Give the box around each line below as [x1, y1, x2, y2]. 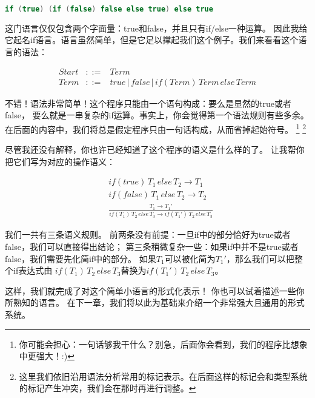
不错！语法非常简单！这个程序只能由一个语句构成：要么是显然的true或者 [5, 96, 291, 109]
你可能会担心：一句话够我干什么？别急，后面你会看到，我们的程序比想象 [19, 337, 308, 350]
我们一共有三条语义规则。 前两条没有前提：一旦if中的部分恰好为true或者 [5, 228, 291, 241]
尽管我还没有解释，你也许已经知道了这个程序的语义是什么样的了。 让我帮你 [5, 143, 305, 156]
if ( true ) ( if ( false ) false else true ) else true [5, 5, 213, 13]
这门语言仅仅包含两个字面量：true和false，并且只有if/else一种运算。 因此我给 [5, 21, 308, 34]
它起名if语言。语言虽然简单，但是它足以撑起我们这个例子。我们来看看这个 [5, 33, 299, 46]
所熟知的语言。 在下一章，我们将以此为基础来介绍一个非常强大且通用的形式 [5, 296, 305, 309]
